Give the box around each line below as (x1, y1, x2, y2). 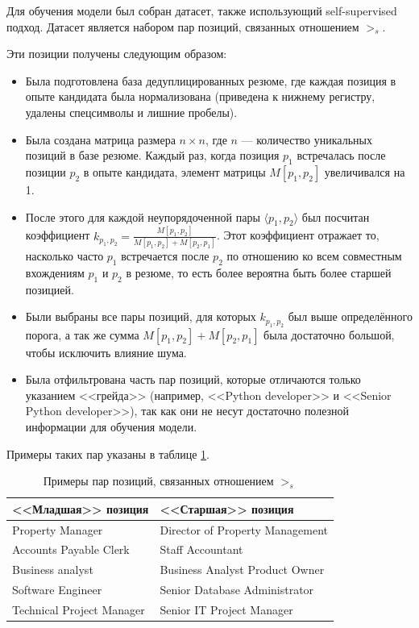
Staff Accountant (160, 541, 243, 558)
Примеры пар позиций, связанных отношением (43, 472, 274, 489)
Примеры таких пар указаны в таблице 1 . (6, 445, 209, 462)
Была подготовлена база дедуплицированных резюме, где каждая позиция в (25, 72, 396, 89)
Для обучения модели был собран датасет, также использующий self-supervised (6, 2, 397, 19)
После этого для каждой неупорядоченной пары (25, 208, 260, 225)
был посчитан (301, 208, 370, 225)
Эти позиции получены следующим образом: (6, 45, 227, 62)
